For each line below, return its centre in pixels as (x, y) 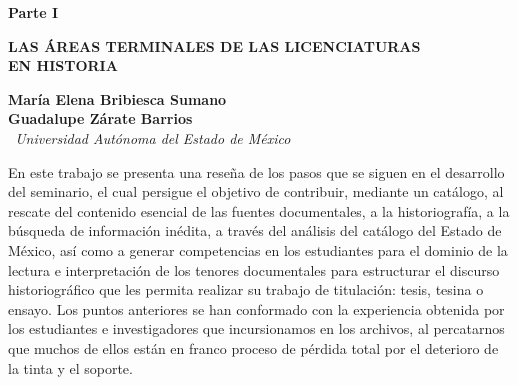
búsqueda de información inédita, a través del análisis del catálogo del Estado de (255, 230)
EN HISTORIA (63, 65)
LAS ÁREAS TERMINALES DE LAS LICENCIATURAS (214, 45)
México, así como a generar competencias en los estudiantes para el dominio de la (258, 249)
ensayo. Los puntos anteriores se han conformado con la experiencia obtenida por (256, 308)
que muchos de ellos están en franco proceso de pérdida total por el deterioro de (253, 347)
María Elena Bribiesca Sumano (117, 98)
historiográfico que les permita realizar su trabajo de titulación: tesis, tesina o (246, 289)
